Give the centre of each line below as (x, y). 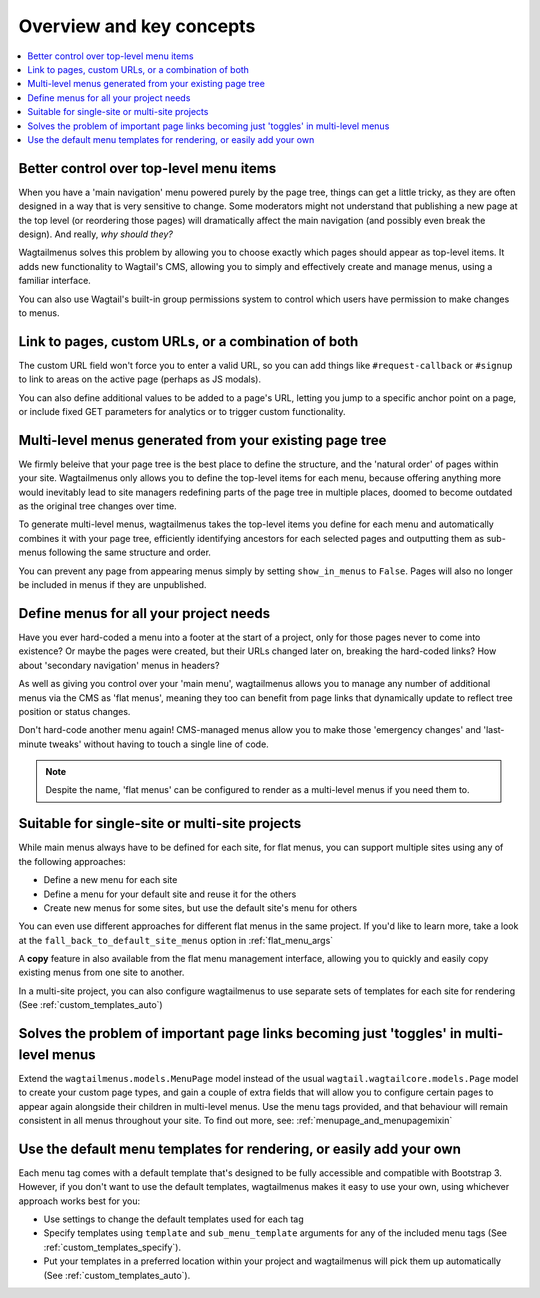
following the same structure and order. (130, 552)
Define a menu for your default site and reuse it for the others (170, 894)
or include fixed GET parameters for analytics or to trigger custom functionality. (182, 411)
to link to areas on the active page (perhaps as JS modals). (140, 379)
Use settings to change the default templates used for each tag (173, 1219)
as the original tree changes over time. (97, 506)
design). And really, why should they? (96, 234)
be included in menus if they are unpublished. (112, 585)
